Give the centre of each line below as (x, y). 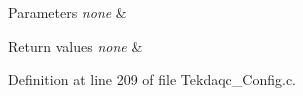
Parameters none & (67, 12)
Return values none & (75, 45)
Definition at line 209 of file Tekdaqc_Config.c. (152, 79)
